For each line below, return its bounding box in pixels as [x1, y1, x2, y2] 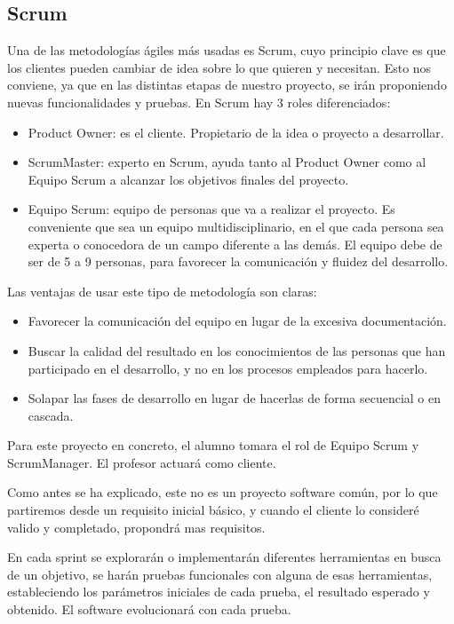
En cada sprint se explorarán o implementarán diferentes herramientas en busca [7, 548, 442, 566]
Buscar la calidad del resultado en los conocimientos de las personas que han [28, 341, 446, 359]
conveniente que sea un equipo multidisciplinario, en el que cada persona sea [28, 217, 444, 235]
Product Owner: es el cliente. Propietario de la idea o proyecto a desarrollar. [28, 122, 444, 141]
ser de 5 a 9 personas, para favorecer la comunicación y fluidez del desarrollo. [28, 252, 449, 271]
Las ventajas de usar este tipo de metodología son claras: [7, 281, 317, 300]
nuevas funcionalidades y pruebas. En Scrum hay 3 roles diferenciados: [7, 92, 391, 111]
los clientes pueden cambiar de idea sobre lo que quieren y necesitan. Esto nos [7, 58, 432, 76]
